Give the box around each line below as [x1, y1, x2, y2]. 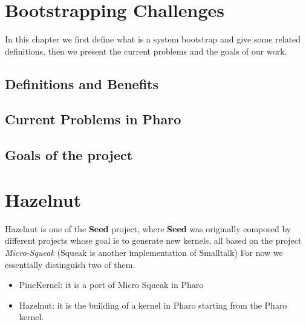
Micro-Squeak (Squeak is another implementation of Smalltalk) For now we [5, 246, 283, 258]
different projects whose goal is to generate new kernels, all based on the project [5, 234, 302, 247]
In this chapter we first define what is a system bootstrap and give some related [5, 33, 301, 45]
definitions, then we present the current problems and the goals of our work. [5, 44, 287, 57]
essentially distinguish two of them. [5, 258, 135, 270]
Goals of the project [5, 146, 133, 164]
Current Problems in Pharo [5, 110, 181, 129]
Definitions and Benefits [5, 74, 158, 93]
